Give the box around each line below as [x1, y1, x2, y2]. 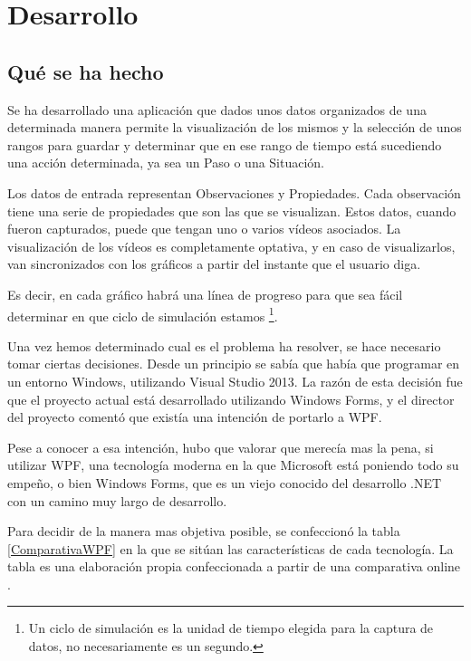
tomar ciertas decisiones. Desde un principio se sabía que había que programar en [7, 354, 460, 373]
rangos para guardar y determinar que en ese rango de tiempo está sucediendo [7, 135, 442, 154]
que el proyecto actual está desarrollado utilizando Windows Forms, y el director [7, 389, 455, 408]
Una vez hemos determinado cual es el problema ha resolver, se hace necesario [7, 336, 441, 355]
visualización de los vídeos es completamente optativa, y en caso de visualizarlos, [7, 236, 456, 255]
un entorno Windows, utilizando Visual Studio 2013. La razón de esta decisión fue [7, 371, 463, 390]
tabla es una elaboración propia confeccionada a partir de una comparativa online [7, 557, 461, 576]
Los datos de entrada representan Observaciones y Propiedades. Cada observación [7, 183, 461, 202]
